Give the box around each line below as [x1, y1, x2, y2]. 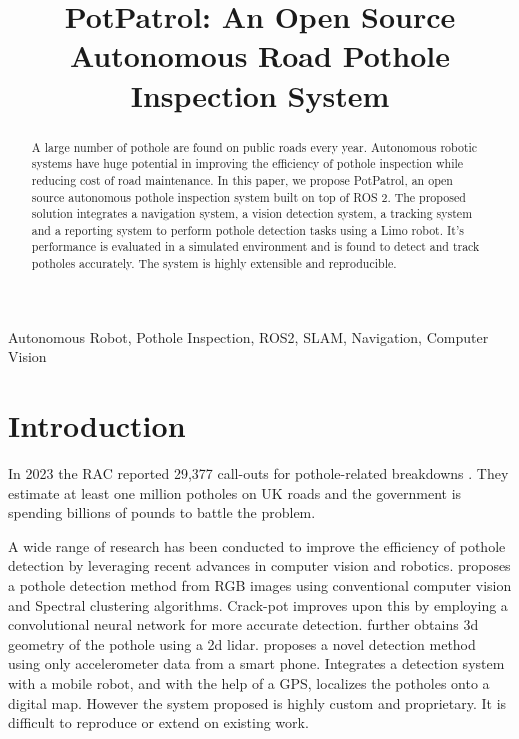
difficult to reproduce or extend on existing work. [8, 712, 309, 733]
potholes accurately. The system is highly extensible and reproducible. [31, 255, 397, 272]
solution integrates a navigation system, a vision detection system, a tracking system [31, 205, 473, 222]
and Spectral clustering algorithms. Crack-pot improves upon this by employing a [8, 594, 508, 615]
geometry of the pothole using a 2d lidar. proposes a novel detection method [8, 633, 476, 654]
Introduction [8, 405, 186, 446]
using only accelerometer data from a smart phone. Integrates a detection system [8, 653, 505, 674]
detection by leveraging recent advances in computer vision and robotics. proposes [8, 555, 511, 576]
